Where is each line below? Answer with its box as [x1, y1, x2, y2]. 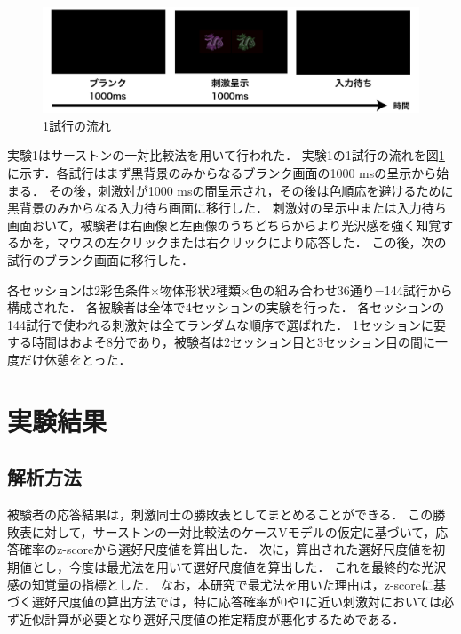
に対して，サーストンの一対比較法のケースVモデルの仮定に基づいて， [31, 522, 436, 541]
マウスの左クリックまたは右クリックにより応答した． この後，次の [56, 233, 447, 252]
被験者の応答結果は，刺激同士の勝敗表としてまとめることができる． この [7, 505, 433, 524]
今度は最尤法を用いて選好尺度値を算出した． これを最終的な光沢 [68, 557, 447, 575]
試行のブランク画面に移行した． [7, 251, 194, 269]
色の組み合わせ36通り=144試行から [250, 280, 453, 299]
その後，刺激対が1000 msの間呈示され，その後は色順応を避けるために [48, 181, 454, 199]
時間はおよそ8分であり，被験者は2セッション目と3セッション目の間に [31, 333, 435, 351]
